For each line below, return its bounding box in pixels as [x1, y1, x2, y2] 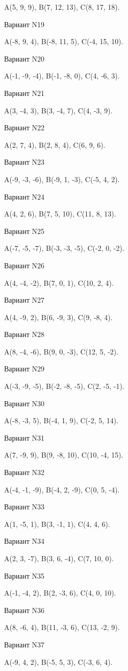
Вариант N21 [4, 87, 45, 98]
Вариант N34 [4, 536, 45, 546]
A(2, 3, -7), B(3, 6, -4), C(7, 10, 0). [4, 553, 114, 563]
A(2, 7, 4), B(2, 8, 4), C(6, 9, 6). [4, 139, 106, 150]
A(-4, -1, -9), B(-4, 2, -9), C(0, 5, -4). [4, 484, 120, 495]
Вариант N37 [4, 639, 45, 649]
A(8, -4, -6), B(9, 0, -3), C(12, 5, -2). [4, 346, 119, 357]
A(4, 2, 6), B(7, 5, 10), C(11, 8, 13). [4, 208, 116, 219]
